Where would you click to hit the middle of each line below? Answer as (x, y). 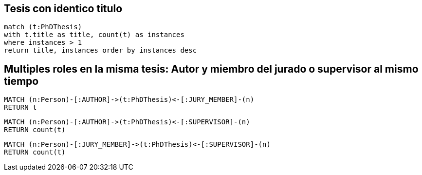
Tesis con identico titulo (63, 9)
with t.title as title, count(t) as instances (94, 35)
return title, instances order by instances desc (101, 50)
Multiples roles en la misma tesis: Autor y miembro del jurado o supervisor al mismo (211, 69)
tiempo (21, 81)
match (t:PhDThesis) (43, 27)
